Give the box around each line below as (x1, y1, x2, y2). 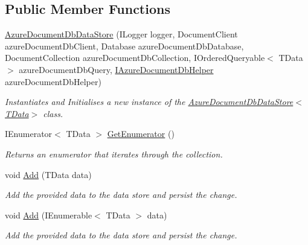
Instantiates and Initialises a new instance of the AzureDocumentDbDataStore (5, 95, 294, 108)
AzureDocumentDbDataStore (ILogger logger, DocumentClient (5, 28, 238, 40)
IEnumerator (5, 127, 53, 140)
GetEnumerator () (107, 127, 175, 140)
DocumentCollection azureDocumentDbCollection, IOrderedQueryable (5, 51, 265, 64)
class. (43, 107, 63, 119)
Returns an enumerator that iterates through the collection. (5, 147, 223, 160)
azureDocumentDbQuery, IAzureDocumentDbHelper (19, 63, 214, 75)
